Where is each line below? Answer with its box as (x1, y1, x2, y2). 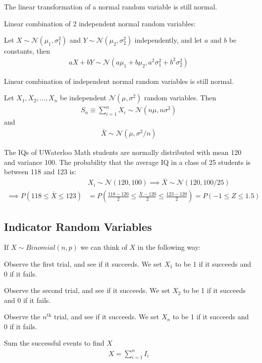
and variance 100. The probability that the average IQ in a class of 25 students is (4, 156, 251, 167)
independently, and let (134, 35, 202, 45)
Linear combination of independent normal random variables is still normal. (4, 75, 234, 86)
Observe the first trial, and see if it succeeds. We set (4, 258, 162, 269)
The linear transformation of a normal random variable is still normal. (4, 1, 217, 11)
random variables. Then (144, 92, 216, 103)
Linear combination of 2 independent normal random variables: (4, 18, 196, 28)
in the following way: (137, 242, 201, 252)
